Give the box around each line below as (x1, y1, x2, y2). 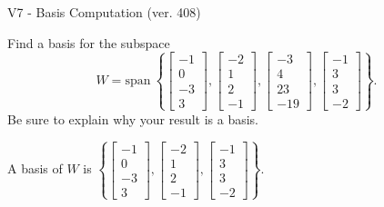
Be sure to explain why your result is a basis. (7, 109, 259, 128)
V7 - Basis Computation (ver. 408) (7, 3, 201, 21)
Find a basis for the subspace (7, 33, 170, 52)
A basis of (7, 159, 63, 178)
